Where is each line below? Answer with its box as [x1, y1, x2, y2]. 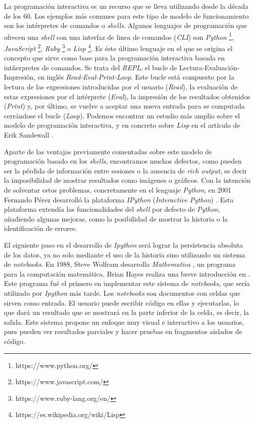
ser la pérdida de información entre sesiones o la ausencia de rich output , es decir [4, 165, 247, 175]
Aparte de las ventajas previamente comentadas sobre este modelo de [4, 146, 212, 156]
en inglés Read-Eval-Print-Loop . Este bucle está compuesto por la [37, 72, 234, 82]
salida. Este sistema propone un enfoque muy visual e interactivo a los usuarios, [4, 316, 244, 327]
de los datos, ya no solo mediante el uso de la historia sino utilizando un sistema [4, 249, 245, 259]
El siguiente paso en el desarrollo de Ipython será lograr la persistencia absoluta [4, 239, 243, 250]
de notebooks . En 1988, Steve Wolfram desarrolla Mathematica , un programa [4, 259, 236, 269]
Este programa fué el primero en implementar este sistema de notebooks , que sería [4, 278, 250, 288]
